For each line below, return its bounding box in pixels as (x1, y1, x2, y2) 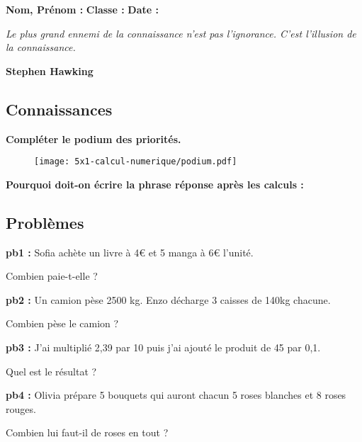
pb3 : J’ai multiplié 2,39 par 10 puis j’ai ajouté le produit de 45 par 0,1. (6, 340, 321, 354)
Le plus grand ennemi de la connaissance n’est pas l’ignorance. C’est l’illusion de (6, 25, 356, 40)
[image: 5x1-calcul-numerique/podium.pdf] (34, 157, 237, 167)
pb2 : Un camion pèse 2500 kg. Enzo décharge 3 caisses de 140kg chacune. (6, 292, 331, 307)
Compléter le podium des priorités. (6, 131, 181, 146)
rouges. (6, 401, 36, 416)
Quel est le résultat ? (6, 363, 97, 378)
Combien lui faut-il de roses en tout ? (6, 425, 169, 440)
